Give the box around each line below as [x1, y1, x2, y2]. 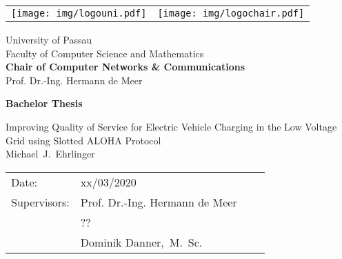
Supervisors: [11, 193, 70, 210]
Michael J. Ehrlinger [6, 146, 95, 161]
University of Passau [6, 32, 92, 46]
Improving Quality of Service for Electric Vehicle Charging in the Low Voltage [6, 119, 337, 133]
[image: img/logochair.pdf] [157, 8, 305, 19]
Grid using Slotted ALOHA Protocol [6, 133, 161, 147]
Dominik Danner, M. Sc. [80, 233, 203, 250]
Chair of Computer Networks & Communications [6, 59, 245, 74]
